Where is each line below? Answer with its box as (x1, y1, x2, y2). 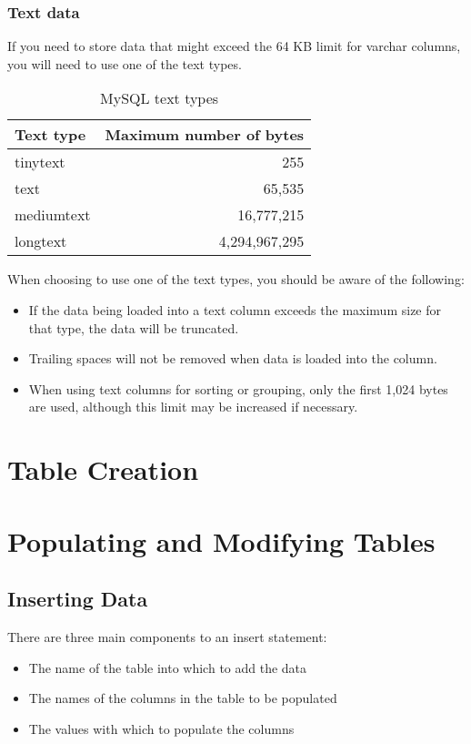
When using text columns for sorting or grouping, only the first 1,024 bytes (28, 379, 448, 398)
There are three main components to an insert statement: (7, 627, 327, 646)
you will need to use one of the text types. (7, 54, 242, 73)
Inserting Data (7, 585, 148, 613)
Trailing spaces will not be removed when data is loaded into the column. (28, 349, 437, 368)
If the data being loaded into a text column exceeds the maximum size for (28, 301, 442, 319)
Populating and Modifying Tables (7, 522, 436, 559)
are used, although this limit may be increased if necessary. (28, 397, 358, 416)
